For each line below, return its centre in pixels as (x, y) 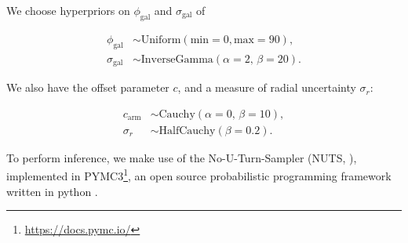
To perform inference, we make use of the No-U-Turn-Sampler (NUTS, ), (182, 157)
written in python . (52, 191)
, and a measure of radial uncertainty (267, 87)
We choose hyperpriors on (68, 10)
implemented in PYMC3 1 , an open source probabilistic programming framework (199, 175)
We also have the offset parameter (88, 87)
